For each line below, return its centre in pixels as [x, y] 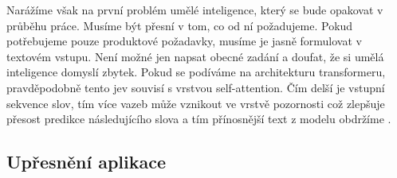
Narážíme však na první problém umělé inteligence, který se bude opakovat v [195, 10]
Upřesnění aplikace [86, 162]
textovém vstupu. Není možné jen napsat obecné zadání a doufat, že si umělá [195, 56]
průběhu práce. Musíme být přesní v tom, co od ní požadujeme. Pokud [180, 25]
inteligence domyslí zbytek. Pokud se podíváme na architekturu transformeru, [196, 72]
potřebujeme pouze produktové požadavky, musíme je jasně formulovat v [184, 41]
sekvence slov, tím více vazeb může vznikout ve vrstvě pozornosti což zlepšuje [196, 103]
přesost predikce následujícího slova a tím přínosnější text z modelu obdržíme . [199, 119]
